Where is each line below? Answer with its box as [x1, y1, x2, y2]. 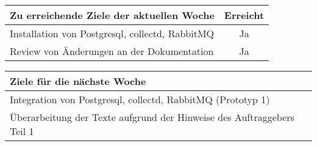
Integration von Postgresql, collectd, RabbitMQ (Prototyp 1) [10, 92, 270, 106]
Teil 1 [10, 124, 34, 138]
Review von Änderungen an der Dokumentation [10, 44, 214, 58]
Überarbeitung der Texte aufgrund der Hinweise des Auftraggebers [10, 110, 294, 124]
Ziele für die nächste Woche [10, 74, 146, 88]
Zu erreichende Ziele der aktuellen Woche [10, 8, 215, 22]
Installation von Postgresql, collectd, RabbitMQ [10, 26, 215, 40]
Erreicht [224, 8, 265, 22]
